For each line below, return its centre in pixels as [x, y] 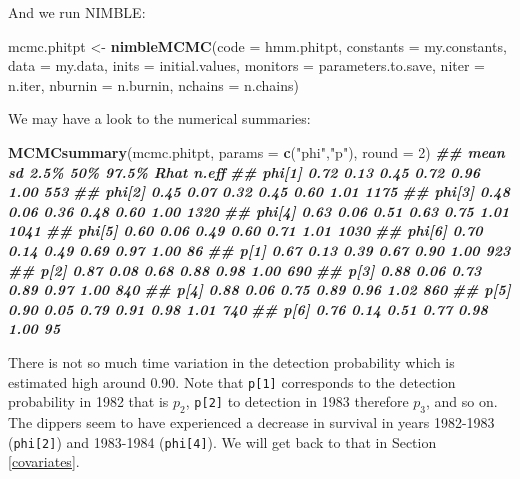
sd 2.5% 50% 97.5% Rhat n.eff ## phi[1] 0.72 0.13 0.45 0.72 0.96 [244, 171]
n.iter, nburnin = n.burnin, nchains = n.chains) [153, 84]
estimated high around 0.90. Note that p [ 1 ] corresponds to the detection [232, 381]
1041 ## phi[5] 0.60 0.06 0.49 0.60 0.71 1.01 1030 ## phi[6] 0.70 [245, 230]
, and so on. [462, 401]
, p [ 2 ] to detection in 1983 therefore [297, 401]
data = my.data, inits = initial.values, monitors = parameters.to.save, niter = [246, 65]
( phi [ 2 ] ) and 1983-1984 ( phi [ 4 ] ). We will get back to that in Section [222, 441]
